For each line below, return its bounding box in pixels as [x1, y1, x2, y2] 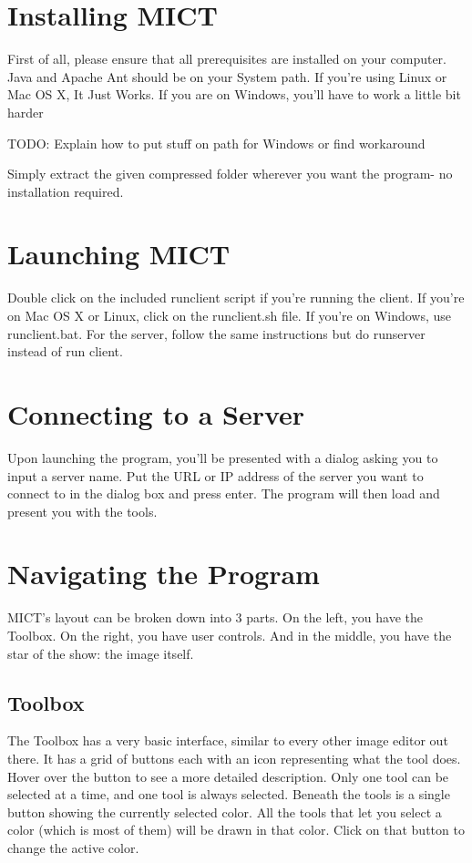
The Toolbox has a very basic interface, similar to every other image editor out [7, 731, 448, 750]
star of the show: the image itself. [7, 643, 194, 663]
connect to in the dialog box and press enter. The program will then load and [7, 484, 440, 503]
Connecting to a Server [7, 395, 305, 432]
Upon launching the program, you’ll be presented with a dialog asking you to [7, 447, 438, 467]
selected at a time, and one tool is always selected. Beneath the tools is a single [7, 785, 450, 804]
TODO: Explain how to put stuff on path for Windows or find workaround [7, 133, 426, 152]
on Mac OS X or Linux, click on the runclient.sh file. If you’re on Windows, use [7, 306, 452, 324]
